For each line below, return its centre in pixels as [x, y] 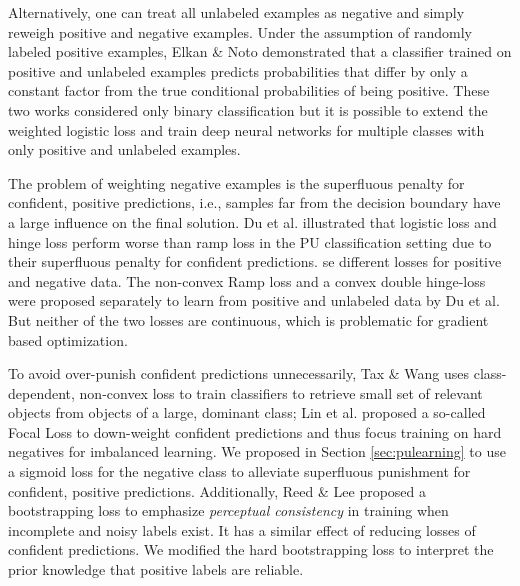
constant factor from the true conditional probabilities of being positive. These [249, 90]
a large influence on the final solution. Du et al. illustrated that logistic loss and [252, 221]
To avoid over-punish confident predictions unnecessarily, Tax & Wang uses [239, 373]
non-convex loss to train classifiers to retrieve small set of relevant [281, 392]
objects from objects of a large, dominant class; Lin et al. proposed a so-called [247, 412]
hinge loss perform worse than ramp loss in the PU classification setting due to [250, 241]
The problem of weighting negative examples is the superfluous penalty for [236, 182]
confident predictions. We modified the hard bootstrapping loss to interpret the [251, 549]
